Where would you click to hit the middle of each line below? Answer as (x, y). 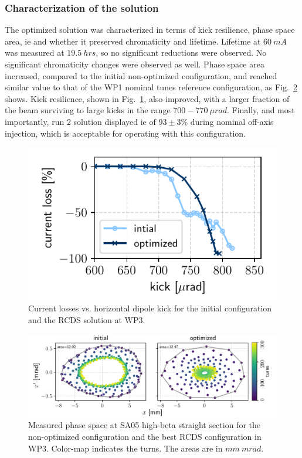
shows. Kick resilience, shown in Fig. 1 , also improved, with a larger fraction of (147, 98)
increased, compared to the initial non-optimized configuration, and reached (141, 75)
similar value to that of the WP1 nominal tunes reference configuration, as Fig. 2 (151, 87)
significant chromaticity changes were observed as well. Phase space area (135, 64)
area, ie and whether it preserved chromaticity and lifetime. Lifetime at (133, 41)
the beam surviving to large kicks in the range (88, 110)
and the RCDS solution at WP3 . (87, 319)
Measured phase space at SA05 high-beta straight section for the (144, 425)
